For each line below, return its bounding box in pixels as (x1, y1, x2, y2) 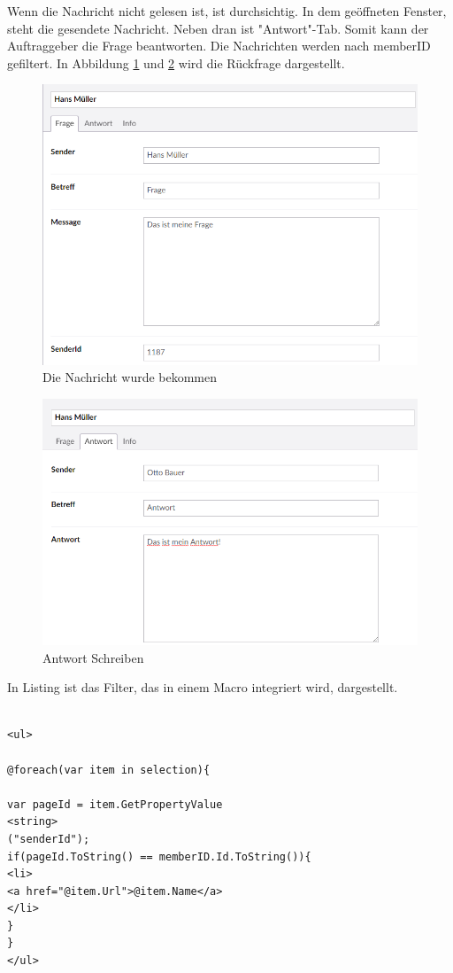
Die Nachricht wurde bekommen (42, 368, 218, 386)
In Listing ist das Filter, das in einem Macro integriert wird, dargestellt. (7, 678, 398, 697)
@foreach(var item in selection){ (7, 763, 211, 776)
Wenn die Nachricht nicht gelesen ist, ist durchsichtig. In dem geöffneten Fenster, (7, 2, 447, 19)
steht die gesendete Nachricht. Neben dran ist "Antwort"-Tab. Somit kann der (7, 19, 429, 37)
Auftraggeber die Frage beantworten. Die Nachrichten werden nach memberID (7, 36, 431, 55)
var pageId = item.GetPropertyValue (7, 798, 223, 811)
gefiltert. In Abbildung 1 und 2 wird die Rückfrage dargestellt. (7, 53, 345, 72)
